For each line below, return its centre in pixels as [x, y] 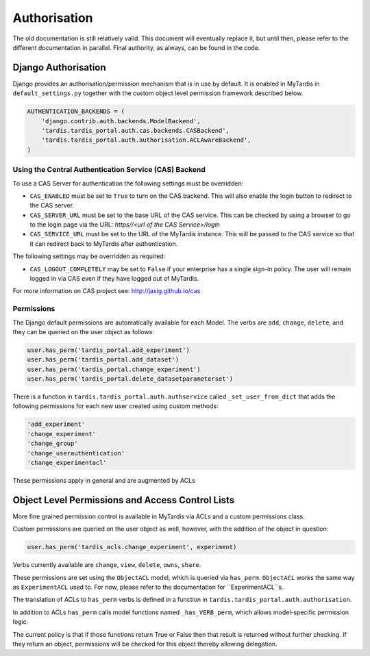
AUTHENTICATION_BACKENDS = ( [76, 112]
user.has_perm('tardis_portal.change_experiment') [114, 369]
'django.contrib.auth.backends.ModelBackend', [121, 121]
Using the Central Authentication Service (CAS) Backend [109, 170]
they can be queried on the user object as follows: [83, 331]
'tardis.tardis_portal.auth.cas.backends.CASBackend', [135, 130]
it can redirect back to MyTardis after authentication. [104, 244]
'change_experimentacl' [67, 463]
